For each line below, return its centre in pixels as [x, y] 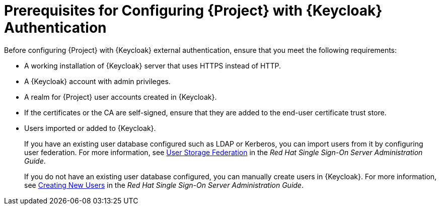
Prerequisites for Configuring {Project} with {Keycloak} [193, 11]
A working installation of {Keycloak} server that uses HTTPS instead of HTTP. [153, 65]
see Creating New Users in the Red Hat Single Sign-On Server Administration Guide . [164, 185]
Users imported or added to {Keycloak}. [90, 128]
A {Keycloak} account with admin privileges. [97, 81]
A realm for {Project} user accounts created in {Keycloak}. [121, 97]
